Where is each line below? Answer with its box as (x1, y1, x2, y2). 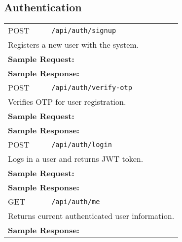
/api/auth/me (51, 197, 100, 206)
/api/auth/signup (51, 26, 116, 34)
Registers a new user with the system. (8, 39, 139, 51)
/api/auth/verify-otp (51, 83, 132, 91)
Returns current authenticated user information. (8, 210, 175, 222)
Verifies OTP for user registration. (8, 96, 126, 108)
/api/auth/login (51, 140, 112, 149)
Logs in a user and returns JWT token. (8, 153, 144, 165)
